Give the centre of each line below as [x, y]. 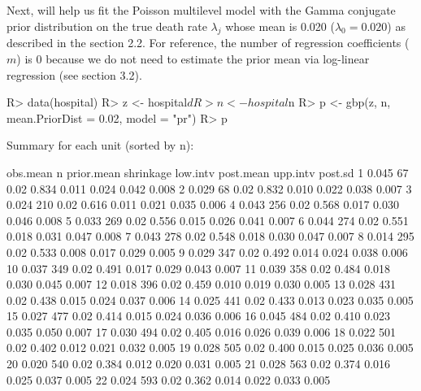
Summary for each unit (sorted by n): [100, 145]
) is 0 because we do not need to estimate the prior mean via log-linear [193, 58]
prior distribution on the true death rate [107, 26]
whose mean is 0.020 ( [280, 26]
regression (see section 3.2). [74, 74]
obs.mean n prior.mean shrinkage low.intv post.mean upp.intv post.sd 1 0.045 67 [208, 172]
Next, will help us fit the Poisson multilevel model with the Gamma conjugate [201, 10]
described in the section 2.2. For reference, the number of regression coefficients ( [208, 43]
